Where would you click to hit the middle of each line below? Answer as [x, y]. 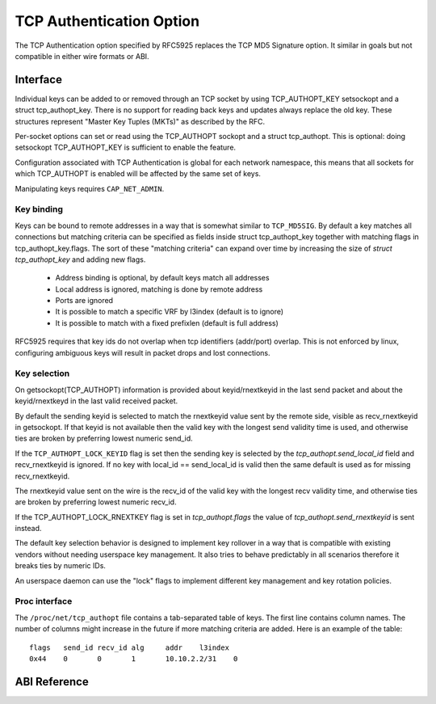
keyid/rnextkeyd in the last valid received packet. [96, 401]
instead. [28, 529]
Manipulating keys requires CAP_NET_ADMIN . [90, 188]
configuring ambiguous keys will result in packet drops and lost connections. [143, 352]
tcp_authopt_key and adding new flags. [80, 259]
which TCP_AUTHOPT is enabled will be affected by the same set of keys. [138, 174]
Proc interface [44, 601]
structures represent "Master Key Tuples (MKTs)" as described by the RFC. [140, 121]
